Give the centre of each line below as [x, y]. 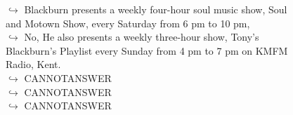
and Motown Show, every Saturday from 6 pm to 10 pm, [128, 23]
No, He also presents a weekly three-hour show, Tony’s [142, 37]
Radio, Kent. [33, 64]
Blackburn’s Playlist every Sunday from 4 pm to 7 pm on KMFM [147, 50]
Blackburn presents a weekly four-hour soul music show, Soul [156, 9]
